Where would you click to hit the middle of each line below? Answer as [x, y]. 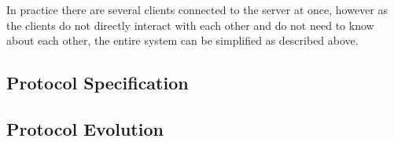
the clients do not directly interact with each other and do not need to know [190, 25]
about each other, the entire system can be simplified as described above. [182, 40]
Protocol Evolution [85, 128]
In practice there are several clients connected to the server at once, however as [197, 9]
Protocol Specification [98, 83]
